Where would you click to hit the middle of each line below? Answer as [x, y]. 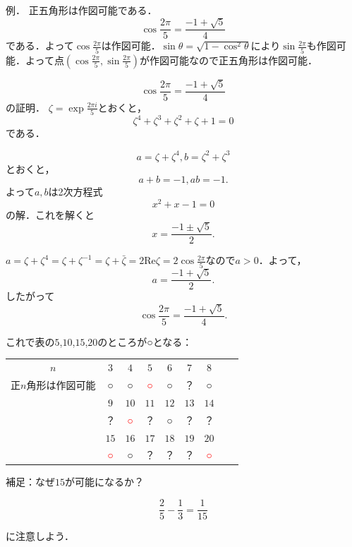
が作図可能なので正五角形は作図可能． [229, 60]
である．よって [40, 46]
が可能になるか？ [104, 482]
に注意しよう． [40, 536]
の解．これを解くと [50, 214]
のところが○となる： [145, 341]
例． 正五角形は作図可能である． [81, 10]
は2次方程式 [75, 192]
